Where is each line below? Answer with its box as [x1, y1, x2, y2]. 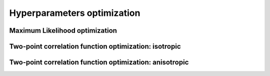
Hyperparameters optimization [9, 7, 140, 18]
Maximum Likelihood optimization [9, 26, 117, 35]
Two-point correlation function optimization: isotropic [9, 42, 181, 51]
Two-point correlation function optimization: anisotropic [9, 58, 189, 67]
